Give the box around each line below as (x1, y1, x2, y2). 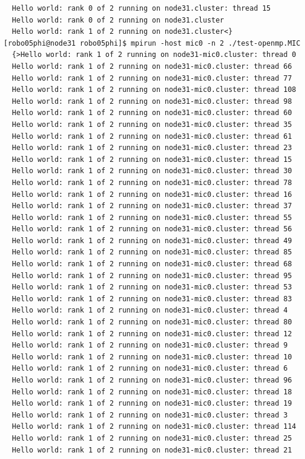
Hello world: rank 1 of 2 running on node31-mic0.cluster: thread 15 (12, 155, 292, 164)
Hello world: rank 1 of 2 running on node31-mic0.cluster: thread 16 (12, 190, 292, 199)
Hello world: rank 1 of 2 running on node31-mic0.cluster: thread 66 (12, 62, 292, 71)
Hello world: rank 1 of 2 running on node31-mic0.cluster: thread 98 (12, 97, 292, 106)
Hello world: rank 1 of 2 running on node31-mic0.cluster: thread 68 (12, 260, 292, 269)
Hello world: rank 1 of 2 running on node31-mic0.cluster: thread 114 (12, 422, 296, 431)
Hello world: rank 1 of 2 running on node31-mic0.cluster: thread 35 (12, 120, 292, 129)
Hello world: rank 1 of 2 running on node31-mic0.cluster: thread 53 (12, 283, 292, 292)
